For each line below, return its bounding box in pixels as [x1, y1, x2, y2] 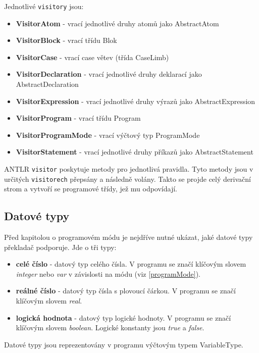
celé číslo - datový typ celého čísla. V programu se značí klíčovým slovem [16, 259, 246, 269]
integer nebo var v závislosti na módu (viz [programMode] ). [16, 268, 201, 279]
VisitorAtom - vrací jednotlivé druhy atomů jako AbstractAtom [16, 18, 219, 28]
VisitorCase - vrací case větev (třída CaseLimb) [16, 52, 169, 62]
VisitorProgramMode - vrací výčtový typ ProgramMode [16, 129, 200, 140]
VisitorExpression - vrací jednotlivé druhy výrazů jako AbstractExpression [16, 95, 255, 106]
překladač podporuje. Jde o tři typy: [4, 241, 117, 252]
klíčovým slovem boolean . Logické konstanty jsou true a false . [16, 322, 204, 333]
